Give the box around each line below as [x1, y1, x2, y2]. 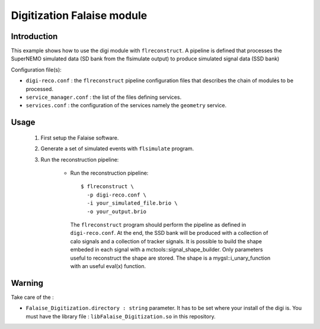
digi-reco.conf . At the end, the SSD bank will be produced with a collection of [70, 230, 268, 237]
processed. [25, 85, 53, 92]
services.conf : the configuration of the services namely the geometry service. [25, 102, 227, 109]
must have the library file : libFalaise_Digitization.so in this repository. [25, 312, 216, 320]
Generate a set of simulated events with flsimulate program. [40, 145, 194, 152]
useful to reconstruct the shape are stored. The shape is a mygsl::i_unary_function [70, 254, 271, 262]
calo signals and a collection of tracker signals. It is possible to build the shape [70, 237, 263, 245]
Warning [11, 278, 44, 288]
